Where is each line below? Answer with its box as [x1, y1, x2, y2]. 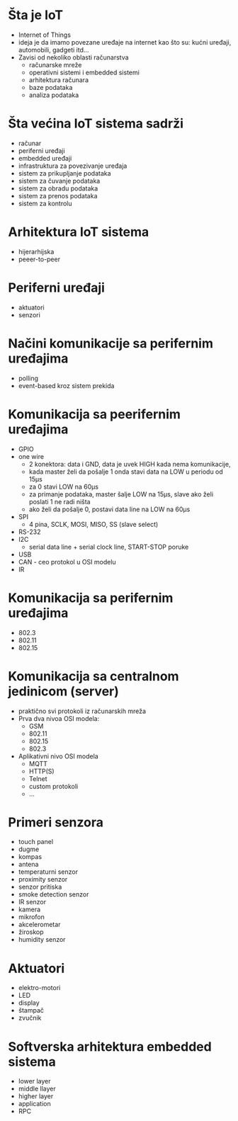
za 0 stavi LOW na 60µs [28, 482, 98, 491]
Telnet [28, 774, 48, 783]
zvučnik [18, 1013, 42, 1023]
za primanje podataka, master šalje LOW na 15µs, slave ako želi [28, 489, 214, 499]
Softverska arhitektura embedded [8, 1038, 212, 1054]
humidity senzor [18, 935, 66, 944]
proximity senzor [18, 875, 68, 884]
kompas [18, 853, 42, 861]
